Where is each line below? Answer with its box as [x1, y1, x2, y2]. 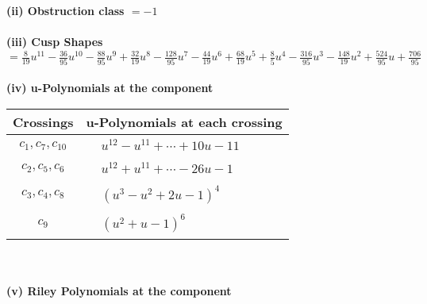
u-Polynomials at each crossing [86, 112, 283, 131]
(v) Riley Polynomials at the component [6, 283, 232, 299]
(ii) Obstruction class [6, 2, 125, 18]
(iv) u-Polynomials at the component [6, 79, 213, 96]
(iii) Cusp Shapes [6, 33, 103, 50]
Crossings [13, 112, 74, 131]
